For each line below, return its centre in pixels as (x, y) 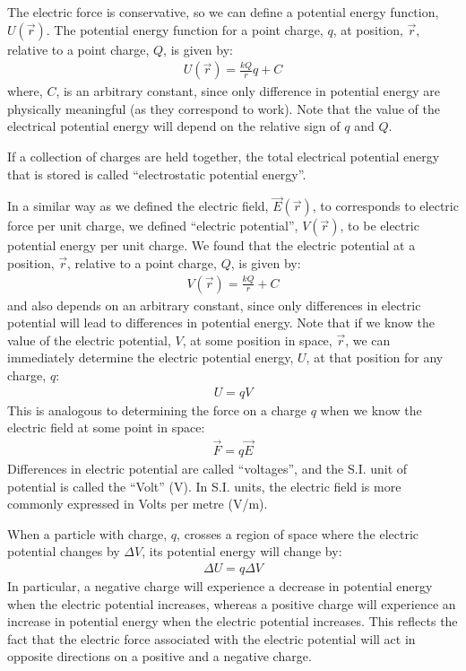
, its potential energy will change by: (242, 551)
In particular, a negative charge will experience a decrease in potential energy (220, 586)
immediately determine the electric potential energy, (151, 357)
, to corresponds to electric (385, 206)
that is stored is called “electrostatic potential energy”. (157, 174)
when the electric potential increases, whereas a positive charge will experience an (232, 603)
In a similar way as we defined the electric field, (138, 206)
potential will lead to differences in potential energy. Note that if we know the (221, 322)
